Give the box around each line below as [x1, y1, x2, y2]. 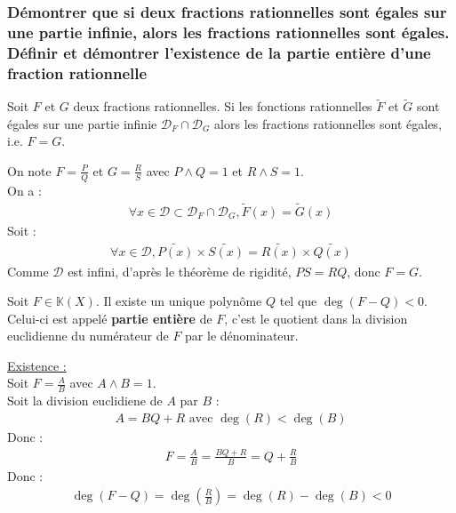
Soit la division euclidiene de [7, 391, 163, 410]
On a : [7, 180, 42, 199]
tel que [279, 292, 317, 310]
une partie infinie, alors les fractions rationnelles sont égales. [7, 20, 450, 43]
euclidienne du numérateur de [7, 326, 169, 345]
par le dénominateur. [185, 326, 299, 345]
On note [7, 161, 52, 180]
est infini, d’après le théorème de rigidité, [68, 261, 292, 280]
